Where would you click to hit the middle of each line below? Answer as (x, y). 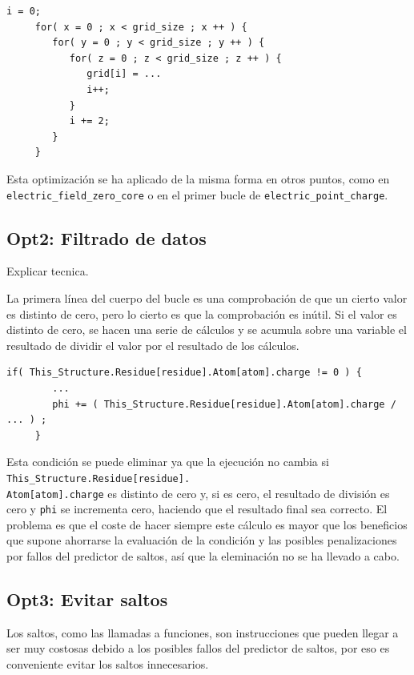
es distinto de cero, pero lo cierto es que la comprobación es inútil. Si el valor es (202, 313)
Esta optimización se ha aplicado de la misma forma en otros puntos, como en (198, 178)
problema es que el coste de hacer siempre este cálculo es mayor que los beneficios (207, 524)
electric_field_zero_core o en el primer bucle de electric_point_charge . (197, 194)
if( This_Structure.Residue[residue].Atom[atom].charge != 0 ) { (184, 373)
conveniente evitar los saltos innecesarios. (108, 664)
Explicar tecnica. (48, 271)
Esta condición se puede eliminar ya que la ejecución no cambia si (168, 462)
